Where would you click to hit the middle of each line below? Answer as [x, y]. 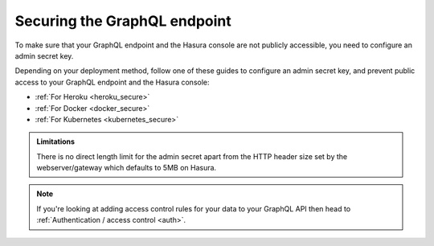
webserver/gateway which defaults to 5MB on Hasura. [127, 168]
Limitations [56, 141]
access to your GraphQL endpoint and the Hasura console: [112, 82]
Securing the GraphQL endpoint [123, 21]
